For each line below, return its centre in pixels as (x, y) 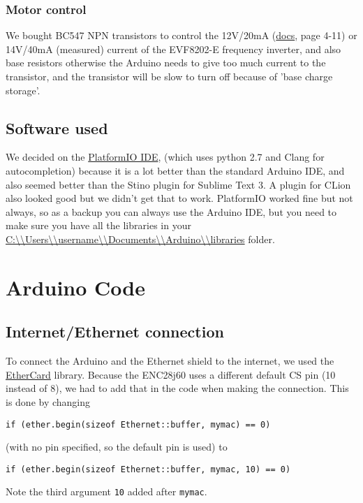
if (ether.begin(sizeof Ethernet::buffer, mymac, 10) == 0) (148, 469)
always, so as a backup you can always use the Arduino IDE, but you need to (171, 211)
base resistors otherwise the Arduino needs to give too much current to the (166, 63)
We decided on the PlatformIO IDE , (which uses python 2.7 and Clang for (165, 157)
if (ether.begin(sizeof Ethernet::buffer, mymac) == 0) (138, 424)
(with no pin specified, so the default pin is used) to (117, 447)
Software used (57, 127)
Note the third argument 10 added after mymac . (106, 491)
